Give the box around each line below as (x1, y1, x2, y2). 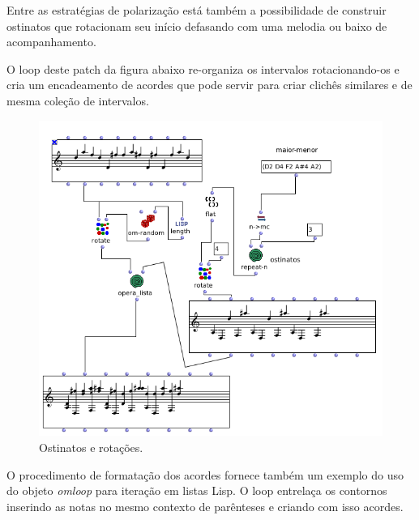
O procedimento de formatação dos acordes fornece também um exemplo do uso (6, 466, 404, 483)
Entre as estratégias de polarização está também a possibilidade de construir (6, 2, 387, 18)
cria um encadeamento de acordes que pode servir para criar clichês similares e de (6, 76, 413, 93)
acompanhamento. (6, 33, 96, 50)
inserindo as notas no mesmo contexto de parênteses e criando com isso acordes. (6, 497, 404, 514)
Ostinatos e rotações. (39, 439, 143, 456)
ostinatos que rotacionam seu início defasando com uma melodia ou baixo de (6, 17, 387, 34)
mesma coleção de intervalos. (6, 92, 149, 109)
